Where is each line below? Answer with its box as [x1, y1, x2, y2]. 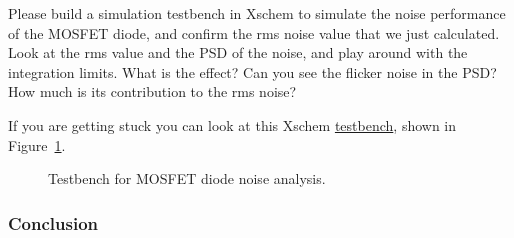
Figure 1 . [8, 134, 66, 155]
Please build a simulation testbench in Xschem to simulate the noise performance [8, 3, 506, 23]
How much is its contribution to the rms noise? [8, 81, 297, 102]
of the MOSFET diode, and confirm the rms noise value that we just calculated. [8, 22, 500, 43]
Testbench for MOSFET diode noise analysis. [48, 168, 326, 189]
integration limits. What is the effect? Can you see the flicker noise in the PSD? [8, 61, 497, 82]
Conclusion [8, 210, 98, 235]
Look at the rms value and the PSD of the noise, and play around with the [8, 42, 468, 63]
